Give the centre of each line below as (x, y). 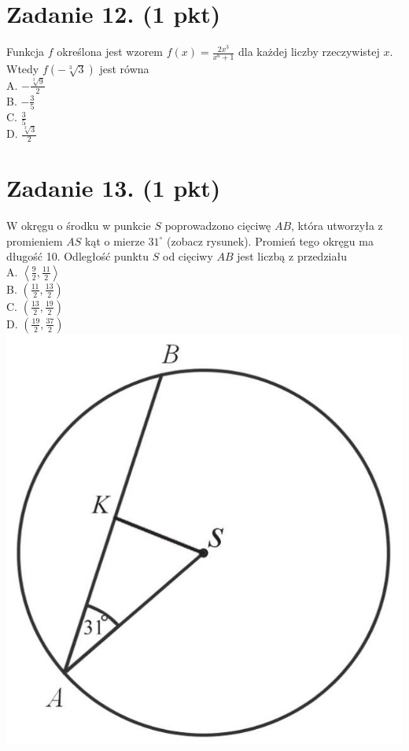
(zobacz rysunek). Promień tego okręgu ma (270, 240)
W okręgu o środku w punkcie (79, 226)
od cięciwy (188, 256)
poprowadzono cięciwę (218, 226)
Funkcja (26, 52)
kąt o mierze (115, 240)
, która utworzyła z (337, 226)
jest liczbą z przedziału (292, 256)
